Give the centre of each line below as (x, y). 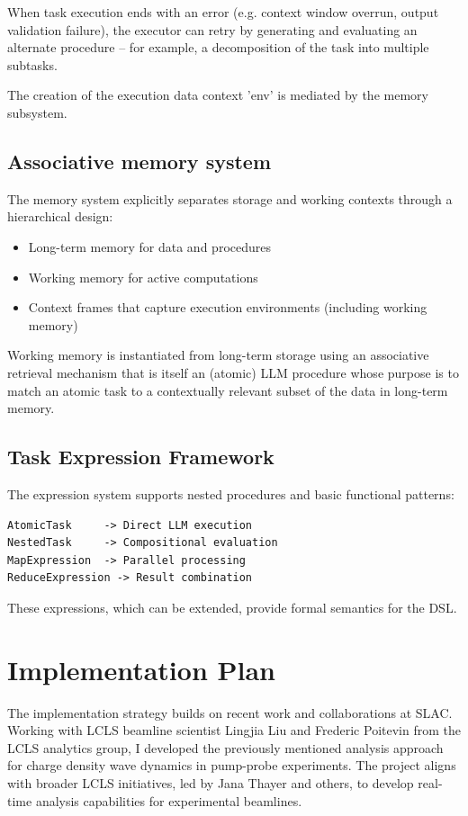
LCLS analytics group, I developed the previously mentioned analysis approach (225, 747)
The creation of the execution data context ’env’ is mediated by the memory (218, 95)
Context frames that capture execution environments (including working (228, 307)
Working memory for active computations (143, 277)
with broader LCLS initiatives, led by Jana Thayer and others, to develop (211, 782)
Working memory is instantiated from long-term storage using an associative (218, 355)
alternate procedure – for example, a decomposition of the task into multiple (218, 47)
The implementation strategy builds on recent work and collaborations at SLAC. (230, 712)
